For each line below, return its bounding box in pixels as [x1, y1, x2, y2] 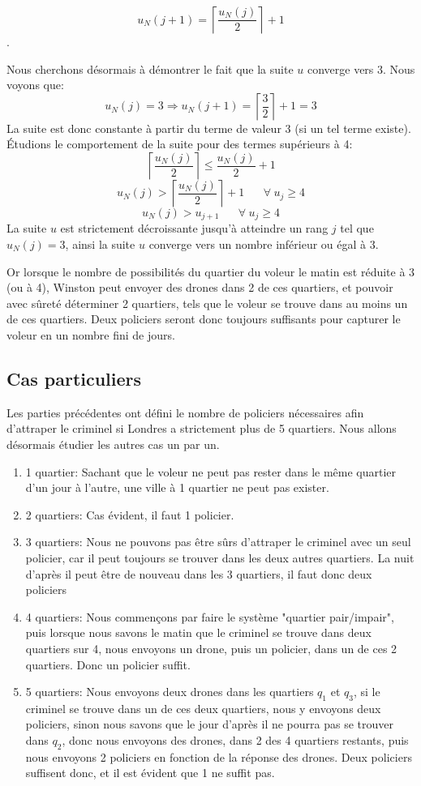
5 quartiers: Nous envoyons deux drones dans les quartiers [25, 683, 314, 700]
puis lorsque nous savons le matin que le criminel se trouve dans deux [25, 624, 372, 641]
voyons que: [6, 76, 64, 93]
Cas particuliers [6, 365, 142, 391]
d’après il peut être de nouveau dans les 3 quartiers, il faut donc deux [25, 565, 372, 582]
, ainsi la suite [65, 236, 135, 253]
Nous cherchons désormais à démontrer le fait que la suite [6, 60, 294, 77]
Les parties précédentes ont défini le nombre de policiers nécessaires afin [6, 404, 364, 421]
